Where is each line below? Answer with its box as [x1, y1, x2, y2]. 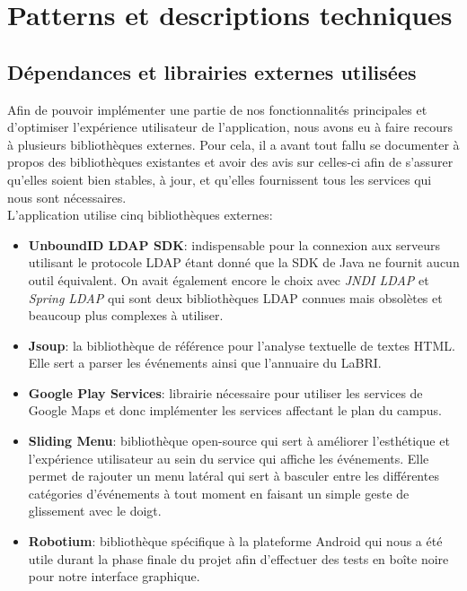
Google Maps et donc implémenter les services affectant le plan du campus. [28, 401, 442, 420]
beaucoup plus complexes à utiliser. [28, 306, 224, 325]
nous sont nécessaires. [7, 187, 127, 206]
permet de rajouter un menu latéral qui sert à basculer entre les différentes [28, 466, 439, 485]
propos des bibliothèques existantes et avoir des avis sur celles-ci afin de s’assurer [7, 152, 454, 171]
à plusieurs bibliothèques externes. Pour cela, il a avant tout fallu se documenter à [7, 135, 460, 153]
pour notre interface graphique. [28, 567, 200, 586]
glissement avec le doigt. [28, 501, 162, 520]
